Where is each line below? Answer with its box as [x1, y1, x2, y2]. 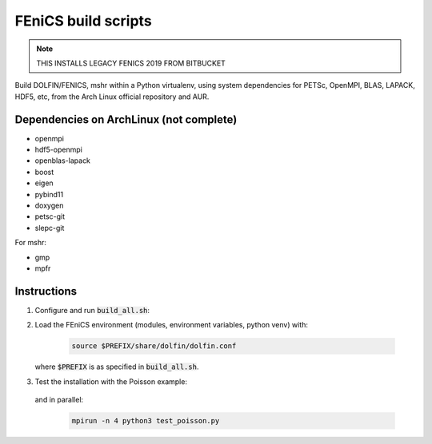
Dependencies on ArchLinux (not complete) [14, 113, 238, 126]
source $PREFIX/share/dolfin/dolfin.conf [71, 342, 237, 351]
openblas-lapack [34, 156, 91, 165]
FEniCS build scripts [14, 12, 152, 30]
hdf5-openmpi [34, 145, 83, 155]
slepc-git [34, 223, 65, 232]
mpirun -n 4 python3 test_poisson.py [71, 416, 220, 425]
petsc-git [34, 212, 66, 221]
